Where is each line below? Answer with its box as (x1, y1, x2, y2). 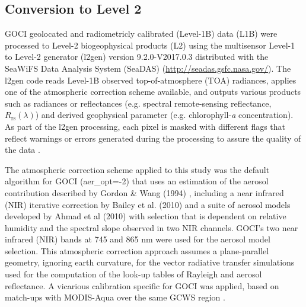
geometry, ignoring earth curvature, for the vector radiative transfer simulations (5, 256, 295, 268)
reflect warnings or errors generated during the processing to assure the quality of (5, 132, 301, 144)
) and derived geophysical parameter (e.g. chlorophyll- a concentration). (35, 108, 294, 121)
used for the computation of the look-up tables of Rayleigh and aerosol (5, 268, 262, 280)
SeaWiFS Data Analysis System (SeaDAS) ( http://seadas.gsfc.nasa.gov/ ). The (5, 62, 291, 74)
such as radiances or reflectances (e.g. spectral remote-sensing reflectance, (5, 97, 272, 109)
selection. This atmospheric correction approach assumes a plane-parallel (5, 244, 269, 257)
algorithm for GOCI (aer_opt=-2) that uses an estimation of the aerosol (5, 175, 269, 187)
